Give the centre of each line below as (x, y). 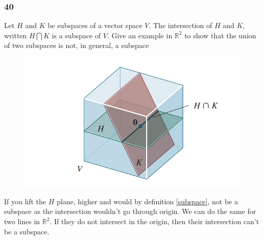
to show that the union (220, 35)
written (16, 35)
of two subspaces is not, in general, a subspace (77, 45)
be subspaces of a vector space (95, 25)
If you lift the (25, 201)
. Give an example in (140, 35)
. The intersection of (181, 25)
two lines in (22, 221)
